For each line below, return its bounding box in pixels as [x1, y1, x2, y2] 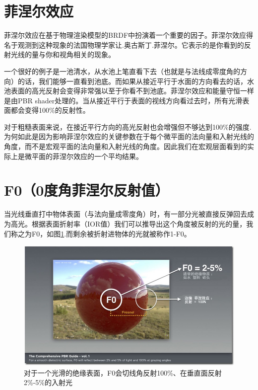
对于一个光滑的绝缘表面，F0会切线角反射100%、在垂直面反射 [24, 367, 222, 378]
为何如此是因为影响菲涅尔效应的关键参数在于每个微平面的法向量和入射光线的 [4, 131, 254, 142]
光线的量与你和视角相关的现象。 [10, 49, 115, 60]
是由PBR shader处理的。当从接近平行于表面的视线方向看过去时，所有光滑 [4, 95, 243, 105]
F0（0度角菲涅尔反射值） [4, 180, 169, 200]
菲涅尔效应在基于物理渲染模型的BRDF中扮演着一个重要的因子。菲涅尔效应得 [4, 30, 254, 40]
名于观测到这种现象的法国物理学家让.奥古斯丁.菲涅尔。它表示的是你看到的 [4, 39, 244, 50]
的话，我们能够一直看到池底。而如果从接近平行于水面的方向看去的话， [17, 76, 247, 86]
